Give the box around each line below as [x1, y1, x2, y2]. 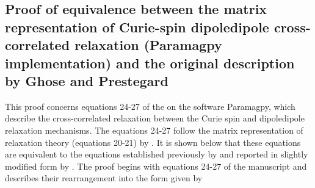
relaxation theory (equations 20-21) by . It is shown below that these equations [5, 136, 301, 148]
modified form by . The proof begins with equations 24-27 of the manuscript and [5, 159, 307, 172]
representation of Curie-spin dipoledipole [5, 17, 269, 36]
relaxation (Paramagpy [74, 35, 222, 54]
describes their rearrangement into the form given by [5, 172, 203, 184]
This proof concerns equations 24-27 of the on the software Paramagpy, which [5, 99, 295, 112]
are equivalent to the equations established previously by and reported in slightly [5, 148, 308, 161]
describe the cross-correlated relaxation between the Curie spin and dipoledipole [5, 112, 305, 125]
